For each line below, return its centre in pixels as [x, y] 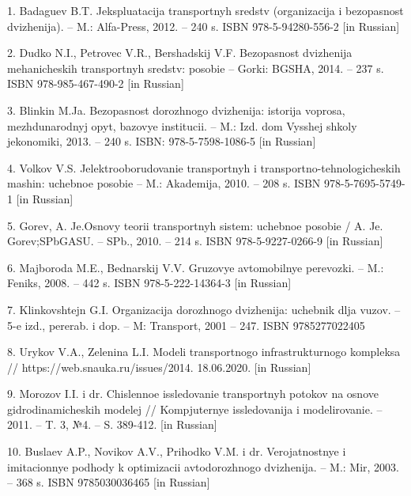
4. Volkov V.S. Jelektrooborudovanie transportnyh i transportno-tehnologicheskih [204, 167]
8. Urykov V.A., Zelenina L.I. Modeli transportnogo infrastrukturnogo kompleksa [204, 352]
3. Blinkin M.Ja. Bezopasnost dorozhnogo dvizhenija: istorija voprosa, [176, 110]
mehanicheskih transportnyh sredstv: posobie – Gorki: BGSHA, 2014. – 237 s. [196, 68]
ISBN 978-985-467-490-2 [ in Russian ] [96, 83]
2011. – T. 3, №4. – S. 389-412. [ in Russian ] [112, 424]
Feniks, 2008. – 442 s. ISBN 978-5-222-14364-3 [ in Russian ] [149, 283]
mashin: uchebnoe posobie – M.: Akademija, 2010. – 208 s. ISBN [164, 183]
